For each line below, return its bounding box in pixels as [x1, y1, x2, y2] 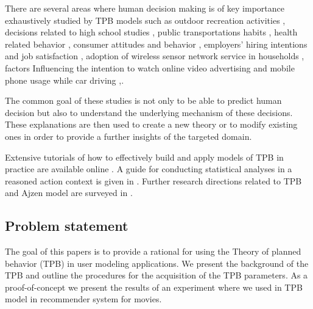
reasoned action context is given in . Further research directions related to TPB [5, 174, 302, 187]
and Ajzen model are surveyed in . [5, 186, 133, 199]
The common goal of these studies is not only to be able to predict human [5, 94, 282, 107]
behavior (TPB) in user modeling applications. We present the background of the [5, 256, 309, 269]
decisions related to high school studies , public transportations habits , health [5, 26, 298, 38]
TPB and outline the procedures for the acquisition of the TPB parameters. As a [5, 269, 308, 282]
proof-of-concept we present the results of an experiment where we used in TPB [5, 280, 303, 293]
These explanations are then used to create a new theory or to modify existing [5, 118, 298, 131]
